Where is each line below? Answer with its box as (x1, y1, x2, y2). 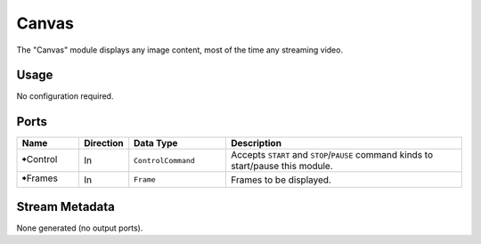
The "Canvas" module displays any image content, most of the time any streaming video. (16, 45, 343, 55)
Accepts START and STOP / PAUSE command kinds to (230, 149, 434, 161)
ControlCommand (134, 156, 195, 165)
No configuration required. (16, 91, 114, 102)
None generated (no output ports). (16, 223, 143, 233)
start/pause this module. (230, 160, 333, 173)
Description (230, 137, 282, 150)
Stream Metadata (16, 199, 115, 214)
